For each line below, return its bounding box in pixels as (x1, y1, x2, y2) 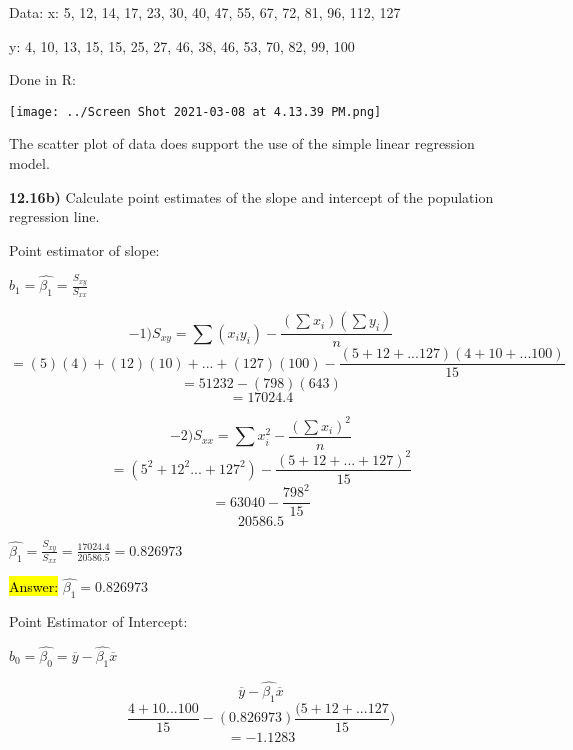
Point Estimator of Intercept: (9, 611, 188, 632)
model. (9, 153, 50, 174)
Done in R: (9, 69, 76, 90)
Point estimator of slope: (9, 239, 160, 260)
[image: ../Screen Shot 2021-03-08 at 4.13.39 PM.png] (9, 104, 382, 119)
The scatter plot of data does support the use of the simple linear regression (9, 133, 475, 154)
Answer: (9, 576, 59, 597)
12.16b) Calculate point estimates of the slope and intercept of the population (9, 186, 494, 207)
